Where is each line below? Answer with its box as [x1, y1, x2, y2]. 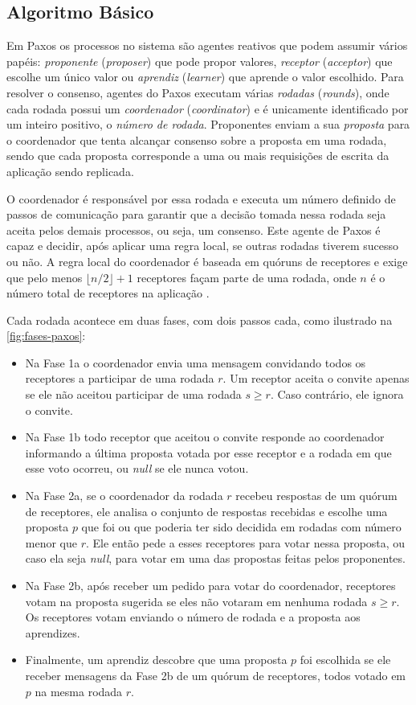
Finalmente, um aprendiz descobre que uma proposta [25, 651, 288, 668]
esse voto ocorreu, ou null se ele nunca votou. [25, 460, 249, 477]
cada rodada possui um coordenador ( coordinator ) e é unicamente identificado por [6, 100, 409, 117]
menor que [25, 534, 78, 551]
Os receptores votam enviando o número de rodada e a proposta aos [25, 609, 361, 625]
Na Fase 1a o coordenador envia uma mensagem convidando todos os [25, 354, 366, 371]
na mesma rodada [35, 682, 123, 699]
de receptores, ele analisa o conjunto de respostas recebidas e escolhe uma [25, 502, 388, 519]
